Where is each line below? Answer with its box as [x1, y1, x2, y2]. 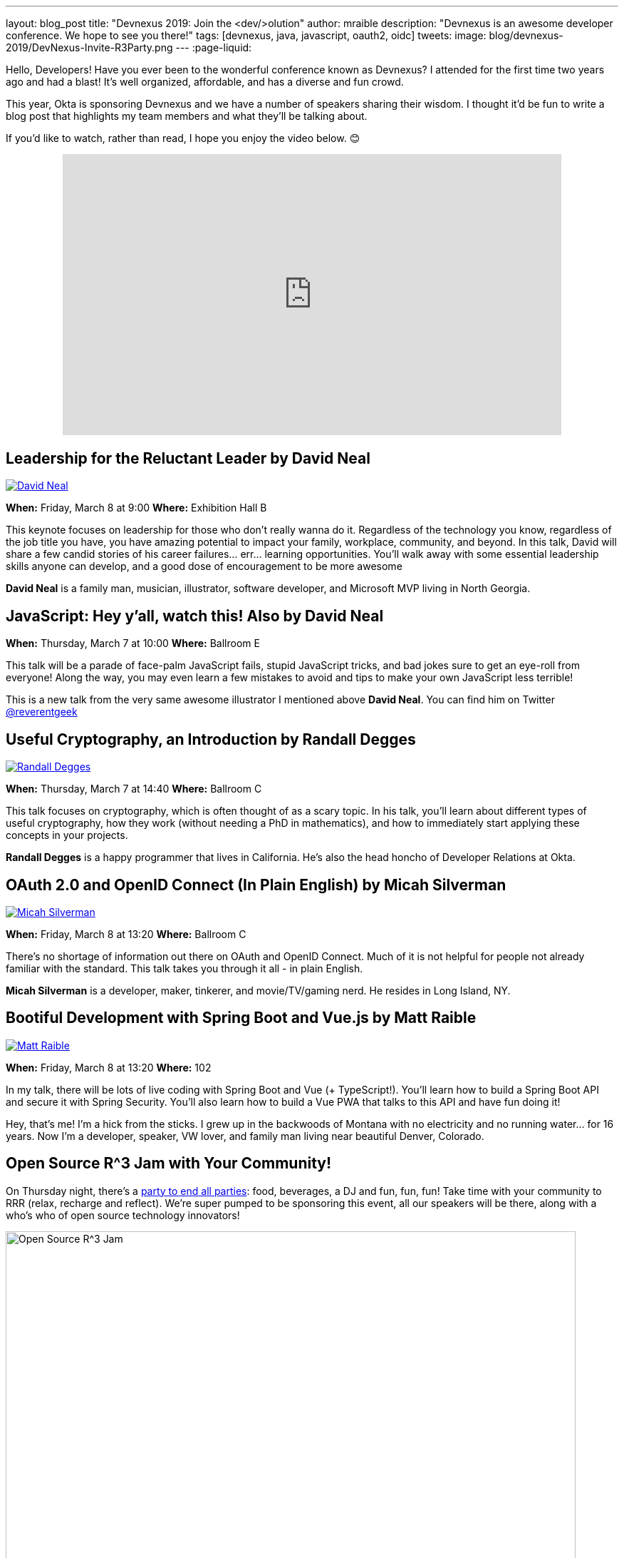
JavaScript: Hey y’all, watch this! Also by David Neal [6, 606, 384, 625]
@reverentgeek [6, 706, 78, 718]
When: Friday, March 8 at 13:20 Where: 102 [6, 1061, 212, 1074]
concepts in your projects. [6, 829, 128, 842]
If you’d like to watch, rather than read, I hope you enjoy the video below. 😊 [6, 132, 360, 144]
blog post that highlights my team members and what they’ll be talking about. [6, 110, 368, 122]
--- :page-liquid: [175, 41, 252, 54]
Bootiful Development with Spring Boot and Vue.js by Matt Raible [6, 1009, 477, 1027]
